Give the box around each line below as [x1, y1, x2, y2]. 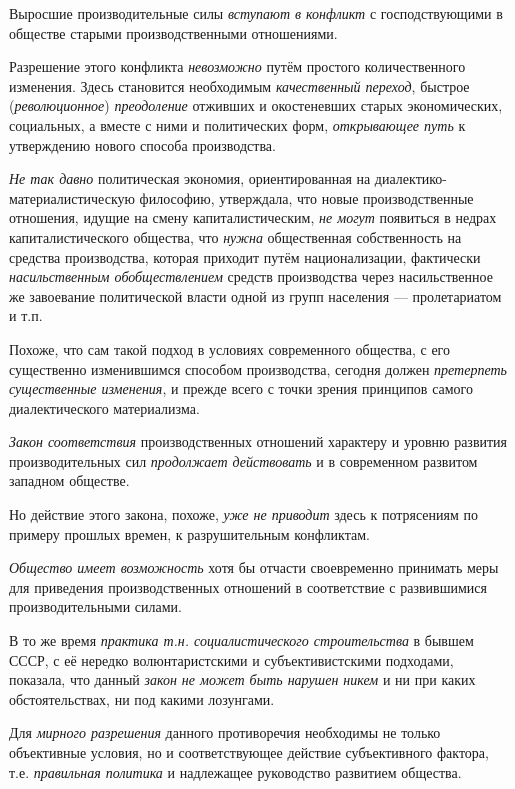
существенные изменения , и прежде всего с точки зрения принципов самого [9, 378, 473, 399]
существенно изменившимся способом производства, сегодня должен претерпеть [9, 358, 507, 379]
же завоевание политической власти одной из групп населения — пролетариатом [9, 285, 502, 306]
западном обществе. [9, 470, 130, 491]
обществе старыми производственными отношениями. [9, 22, 338, 43]
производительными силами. [9, 596, 183, 617]
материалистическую [9, 187, 135, 208]
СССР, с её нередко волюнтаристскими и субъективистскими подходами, [9, 649, 454, 670]
